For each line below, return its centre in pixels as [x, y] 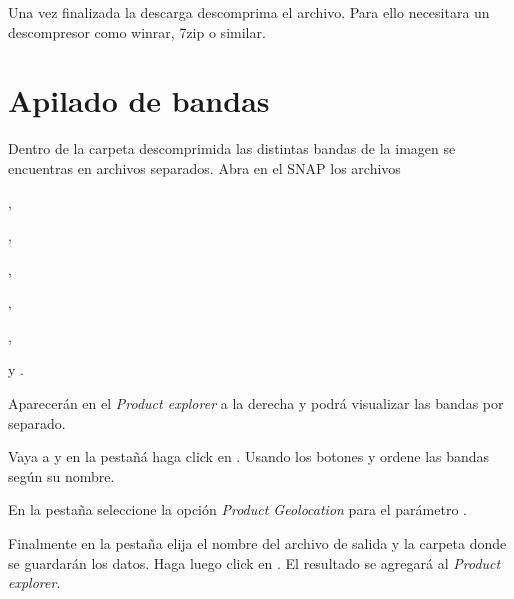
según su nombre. [61, 475]
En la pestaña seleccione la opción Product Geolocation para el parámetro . [237, 509]
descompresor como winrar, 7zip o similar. [137, 31]
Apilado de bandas [139, 100]
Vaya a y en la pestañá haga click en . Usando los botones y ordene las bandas [249, 456]
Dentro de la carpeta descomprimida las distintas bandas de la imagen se [232, 148]
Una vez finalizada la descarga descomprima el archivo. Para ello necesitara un [249, 12]
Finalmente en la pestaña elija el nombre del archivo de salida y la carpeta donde [257, 543]
